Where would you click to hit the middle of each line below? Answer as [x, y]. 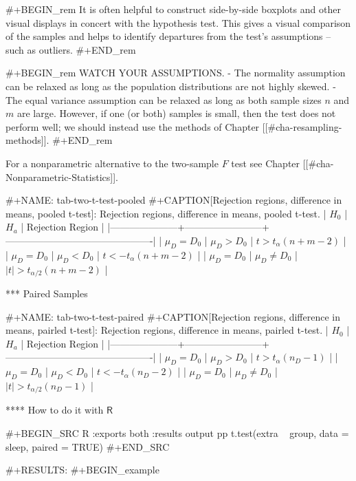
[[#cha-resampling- [302, 126]
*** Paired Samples [47, 293]
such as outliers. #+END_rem [71, 49]
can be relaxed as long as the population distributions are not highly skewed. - [171, 86]
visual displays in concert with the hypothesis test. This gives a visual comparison [178, 22]
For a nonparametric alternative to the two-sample [112, 163]
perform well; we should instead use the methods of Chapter [133, 126]
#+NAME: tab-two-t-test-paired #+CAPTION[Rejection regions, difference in [173, 316]
